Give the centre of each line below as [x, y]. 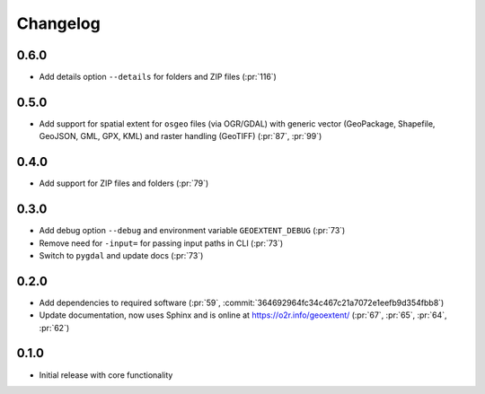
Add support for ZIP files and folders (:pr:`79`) [124, 183]
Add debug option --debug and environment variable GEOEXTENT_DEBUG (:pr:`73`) [192, 231]
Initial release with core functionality [106, 375]
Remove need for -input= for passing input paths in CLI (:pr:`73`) [161, 243]
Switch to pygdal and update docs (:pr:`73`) [121, 255]
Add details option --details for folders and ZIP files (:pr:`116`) [158, 77]
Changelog [58, 23]
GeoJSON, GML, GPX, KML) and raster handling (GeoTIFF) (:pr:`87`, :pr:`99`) [181, 136]
